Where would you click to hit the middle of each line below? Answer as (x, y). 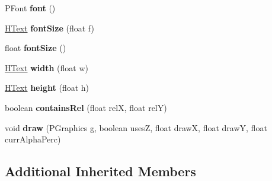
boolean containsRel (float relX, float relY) (86, 107)
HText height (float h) (47, 88)
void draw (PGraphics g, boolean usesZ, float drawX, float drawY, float (136, 127)
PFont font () (30, 8)
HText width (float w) (47, 67)
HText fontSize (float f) (49, 28)
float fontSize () (36, 48)
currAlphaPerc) (33, 139)
